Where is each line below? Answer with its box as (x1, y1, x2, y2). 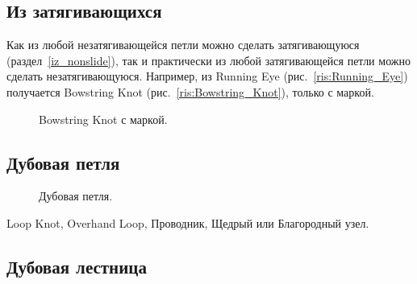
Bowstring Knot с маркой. (39, 110, 168, 127)
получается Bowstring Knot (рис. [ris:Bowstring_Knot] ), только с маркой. (6, 83, 374, 100)
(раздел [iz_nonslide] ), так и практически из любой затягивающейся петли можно (6, 51, 411, 68)
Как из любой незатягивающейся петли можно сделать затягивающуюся (6, 36, 360, 53)
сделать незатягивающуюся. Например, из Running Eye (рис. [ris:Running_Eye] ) (6, 68, 408, 84)
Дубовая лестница (6, 253, 147, 278)
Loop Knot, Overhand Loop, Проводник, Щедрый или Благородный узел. (6, 214, 369, 231)
